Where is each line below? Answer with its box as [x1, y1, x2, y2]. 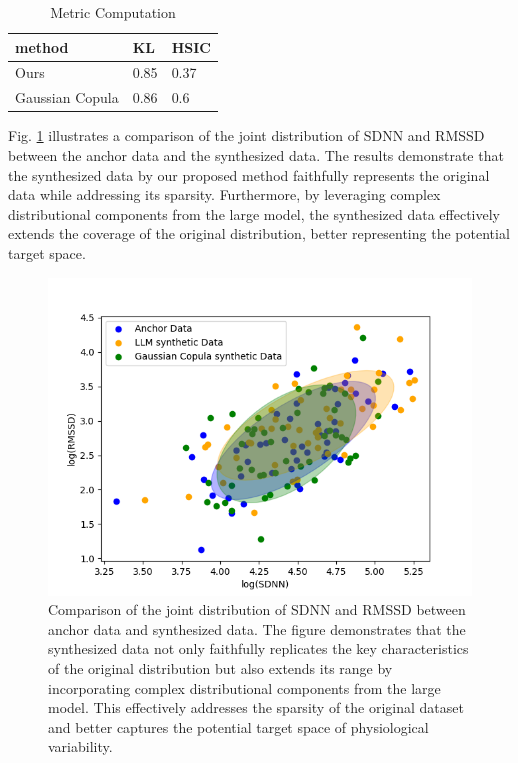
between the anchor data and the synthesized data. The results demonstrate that [8, 144, 504, 165]
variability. [48, 736, 113, 757]
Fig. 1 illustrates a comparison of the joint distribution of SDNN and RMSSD [8, 125, 485, 146]
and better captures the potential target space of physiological [48, 716, 429, 737]
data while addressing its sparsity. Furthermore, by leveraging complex [8, 184, 441, 205]
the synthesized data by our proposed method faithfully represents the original [8, 164, 490, 185]
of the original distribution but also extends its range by [48, 657, 393, 678]
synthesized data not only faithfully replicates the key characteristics [48, 638, 469, 659]
